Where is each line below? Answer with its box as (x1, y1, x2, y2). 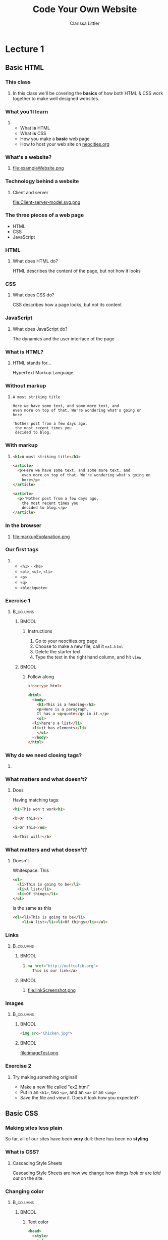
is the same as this (12, 905, 51, 911)
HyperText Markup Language (12, 370, 74, 375)
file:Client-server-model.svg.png (12, 199, 81, 205)
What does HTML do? (12, 258, 58, 264)
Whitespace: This (12, 867, 49, 873)
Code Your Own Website (32, 4, 137, 15)
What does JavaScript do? (12, 326, 68, 332)
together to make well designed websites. (12, 95, 99, 102)
